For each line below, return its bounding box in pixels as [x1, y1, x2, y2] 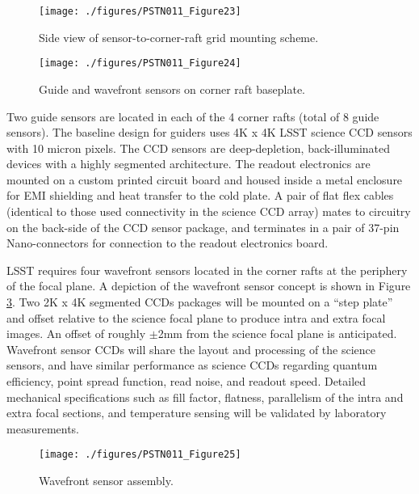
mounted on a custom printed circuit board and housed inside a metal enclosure [6, 171, 403, 188]
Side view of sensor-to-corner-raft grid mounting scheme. [39, 28, 319, 45]
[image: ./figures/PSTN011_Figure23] [39, 6, 241, 17]
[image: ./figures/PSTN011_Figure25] [39, 449, 241, 461]
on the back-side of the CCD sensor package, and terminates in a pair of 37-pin [6, 218, 400, 235]
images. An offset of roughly [6, 325, 146, 342]
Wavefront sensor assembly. [39, 472, 174, 489]
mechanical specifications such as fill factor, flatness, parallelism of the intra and [6, 388, 404, 405]
